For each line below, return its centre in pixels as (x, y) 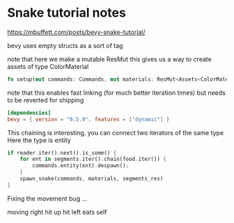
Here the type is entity (39, 140)
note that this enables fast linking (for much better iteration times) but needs (117, 93)
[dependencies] (29, 113)
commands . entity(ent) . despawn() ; (81, 166)
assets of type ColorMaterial (48, 66)
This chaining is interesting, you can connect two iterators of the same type (116, 132)
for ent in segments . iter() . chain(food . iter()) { (93, 159)
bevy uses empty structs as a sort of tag (65, 45)
